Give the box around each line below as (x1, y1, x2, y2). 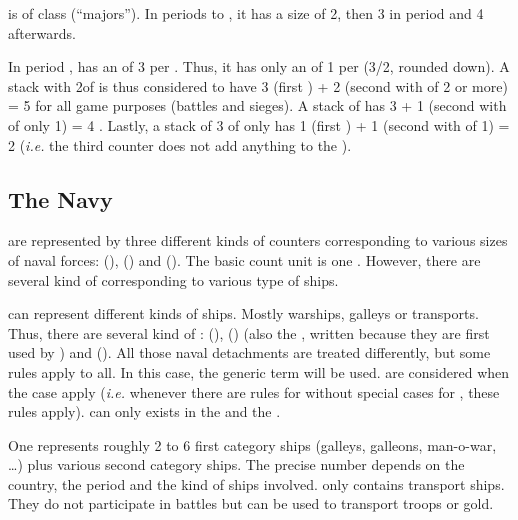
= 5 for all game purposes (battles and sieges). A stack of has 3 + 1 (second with (8, 95, 507, 116)
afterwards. (8, 22, 76, 43)
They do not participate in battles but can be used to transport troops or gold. (8, 493, 494, 514)
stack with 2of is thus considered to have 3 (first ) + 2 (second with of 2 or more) (8, 75, 508, 96)
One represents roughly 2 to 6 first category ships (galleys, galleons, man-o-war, (8, 434, 497, 455)
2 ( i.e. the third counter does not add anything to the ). (8, 134, 352, 155)
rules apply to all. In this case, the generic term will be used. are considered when (8, 361, 510, 382)
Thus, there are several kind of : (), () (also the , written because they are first (8, 322, 490, 343)
